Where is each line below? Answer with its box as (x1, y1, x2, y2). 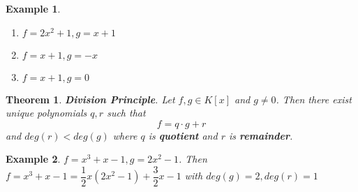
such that (107, 105, 146, 120)
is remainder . (228, 128, 293, 142)
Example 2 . (6, 152, 61, 166)
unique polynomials (6, 105, 87, 120)
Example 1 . (6, 1, 61, 15)
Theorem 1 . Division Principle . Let (6, 91, 175, 106)
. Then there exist (276, 91, 352, 106)
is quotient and (148, 128, 218, 142)
